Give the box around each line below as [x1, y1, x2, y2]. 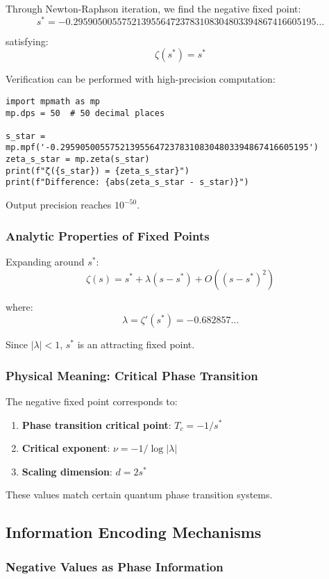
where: [6, 299, 33, 313]
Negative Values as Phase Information [6, 557, 223, 575]
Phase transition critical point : [22, 417, 171, 432]
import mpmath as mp [6, 96, 101, 106]
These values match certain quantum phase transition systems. [6, 487, 273, 502]
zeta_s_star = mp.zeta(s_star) [6, 154, 150, 165]
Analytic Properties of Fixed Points [6, 227, 210, 244]
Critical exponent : [22, 441, 110, 455]
